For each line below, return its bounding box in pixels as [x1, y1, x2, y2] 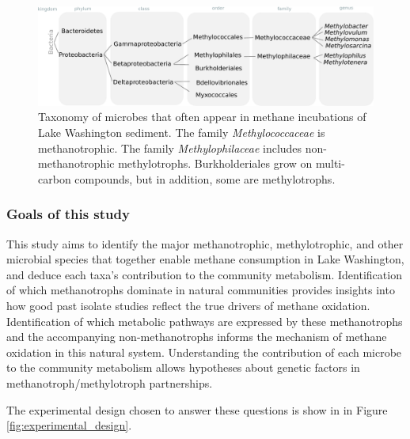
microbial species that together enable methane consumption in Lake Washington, [6, 251, 404, 267]
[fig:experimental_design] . [6, 417, 132, 433]
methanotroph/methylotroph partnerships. [6, 375, 213, 391]
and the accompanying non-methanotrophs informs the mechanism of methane [6, 328, 387, 345]
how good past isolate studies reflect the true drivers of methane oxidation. [6, 297, 370, 314]
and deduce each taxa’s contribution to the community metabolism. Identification [6, 266, 402, 282]
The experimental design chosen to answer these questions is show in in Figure [6, 401, 388, 418]
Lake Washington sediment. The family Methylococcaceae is [38, 124, 325, 141]
